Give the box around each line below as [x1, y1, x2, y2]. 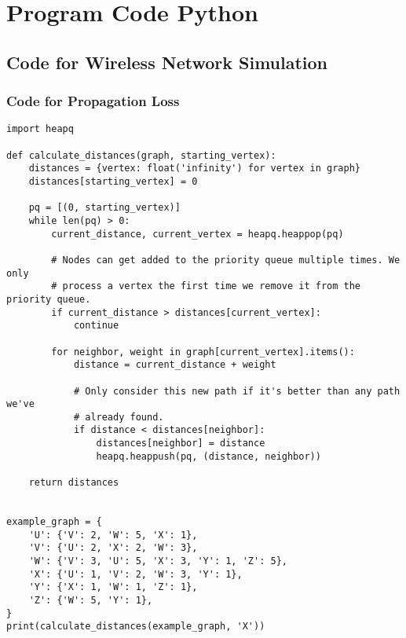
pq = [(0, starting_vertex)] [28, 202, 181, 214]
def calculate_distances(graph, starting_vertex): [6, 149, 276, 161]
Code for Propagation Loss [6, 91, 180, 111]
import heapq [6, 123, 74, 135]
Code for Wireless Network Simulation [6, 49, 328, 74]
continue [73, 320, 119, 332]
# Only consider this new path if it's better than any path [73, 385, 401, 397]
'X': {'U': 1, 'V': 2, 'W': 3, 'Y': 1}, [28, 568, 243, 580]
